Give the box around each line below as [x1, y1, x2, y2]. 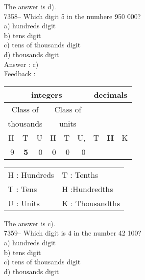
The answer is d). [4, 1, 56, 11]
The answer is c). [4, 218, 55, 228]
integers [31, 88, 62, 100]
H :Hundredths [62, 183, 113, 194]
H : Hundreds [8, 169, 54, 180]
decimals [94, 88, 127, 100]
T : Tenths [62, 169, 98, 180]
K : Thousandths [62, 197, 120, 209]
